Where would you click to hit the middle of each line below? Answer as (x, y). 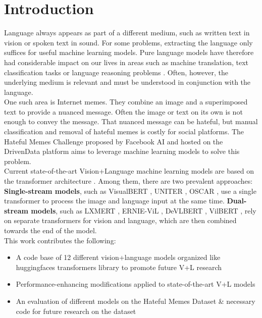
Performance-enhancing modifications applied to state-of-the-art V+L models (136, 284)
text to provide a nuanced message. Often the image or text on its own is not (123, 111)
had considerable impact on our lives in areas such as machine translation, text (126, 62)
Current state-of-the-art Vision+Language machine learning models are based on (129, 171)
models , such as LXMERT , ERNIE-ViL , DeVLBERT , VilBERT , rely (144, 210)
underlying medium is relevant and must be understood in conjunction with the (127, 82)
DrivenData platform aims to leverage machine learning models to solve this (122, 151)
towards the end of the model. (50, 230)
